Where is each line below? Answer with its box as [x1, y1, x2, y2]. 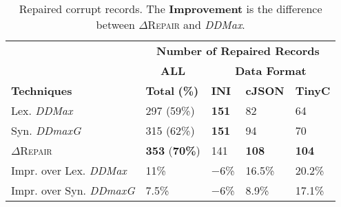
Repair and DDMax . [147, 17, 245, 32]
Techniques [11, 83, 72, 98]
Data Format [235, 63, 307, 78]
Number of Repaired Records [156, 43, 320, 58]
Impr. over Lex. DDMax [11, 162, 127, 178]
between [96, 17, 135, 32]
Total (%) [145, 83, 199, 98]
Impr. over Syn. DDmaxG [11, 182, 135, 198]
